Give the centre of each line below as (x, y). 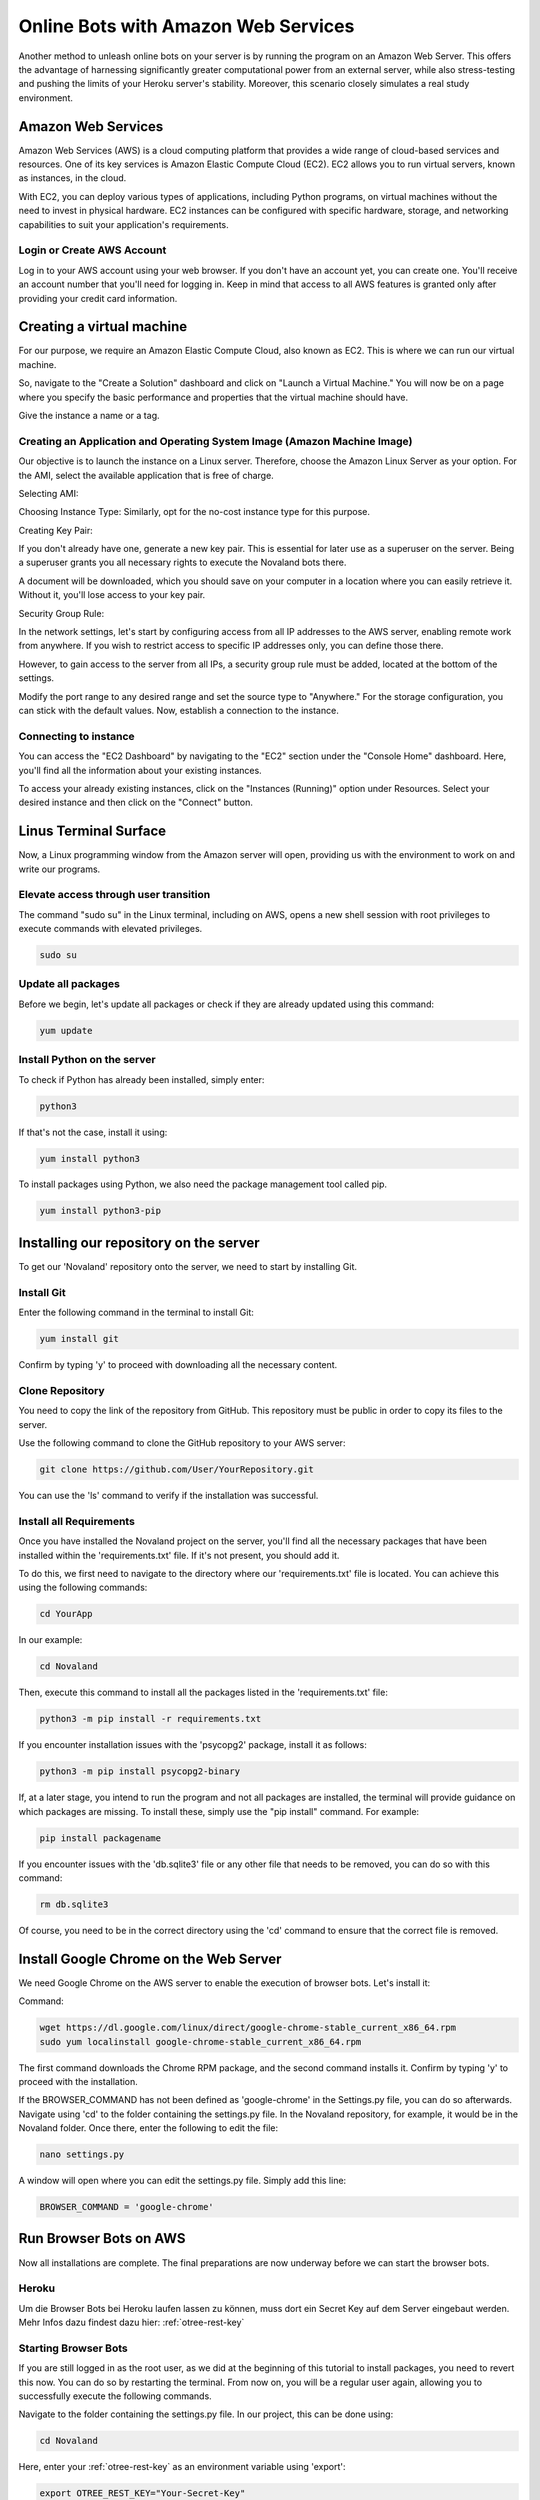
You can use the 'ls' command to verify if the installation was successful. (168, 1495)
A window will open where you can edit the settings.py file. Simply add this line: (182, 2181)
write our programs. (59, 869)
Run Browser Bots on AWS (102, 2238)
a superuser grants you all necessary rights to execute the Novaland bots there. (182, 562)
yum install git (79, 1339)
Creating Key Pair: (56, 530)
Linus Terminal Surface (92, 831)
